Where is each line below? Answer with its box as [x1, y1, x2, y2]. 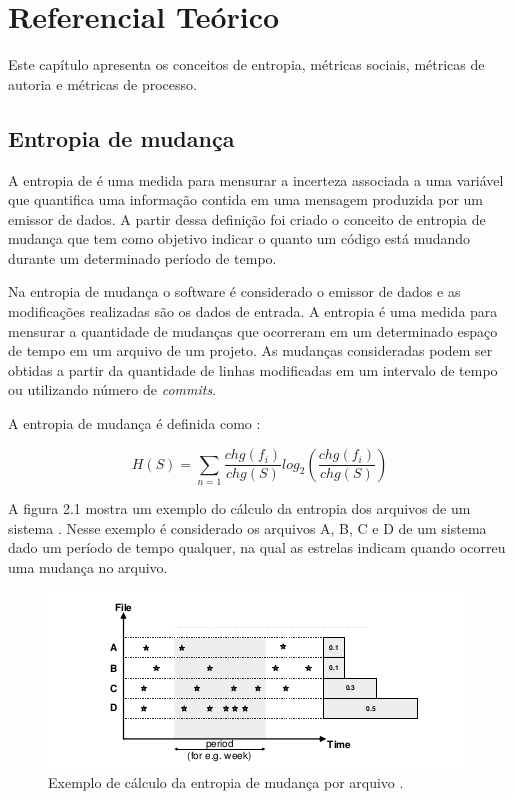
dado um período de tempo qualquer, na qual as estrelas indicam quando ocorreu [8, 537, 506, 558]
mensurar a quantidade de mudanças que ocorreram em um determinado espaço [8, 320, 498, 341]
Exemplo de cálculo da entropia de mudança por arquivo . [48, 771, 404, 792]
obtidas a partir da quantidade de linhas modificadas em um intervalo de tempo [8, 359, 498, 380]
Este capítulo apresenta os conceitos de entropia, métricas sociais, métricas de [8, 54, 485, 75]
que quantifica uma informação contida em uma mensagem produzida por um [8, 189, 484, 210]
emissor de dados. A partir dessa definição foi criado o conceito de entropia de [8, 208, 486, 229]
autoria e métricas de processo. [8, 73, 197, 94]
